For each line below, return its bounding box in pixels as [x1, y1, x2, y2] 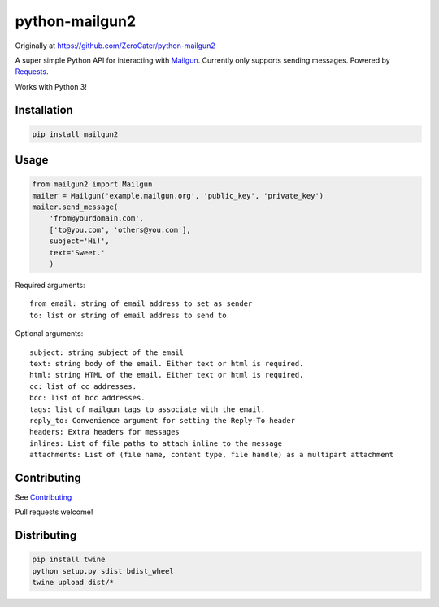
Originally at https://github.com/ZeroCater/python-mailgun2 [15, 41, 215, 50]
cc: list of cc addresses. [29, 382, 137, 391]
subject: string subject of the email [29, 347, 185, 357]
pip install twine [32, 555, 106, 565]
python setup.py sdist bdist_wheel [32, 566, 174, 575]
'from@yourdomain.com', [49, 214, 144, 223]
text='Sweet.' [49, 248, 106, 257]
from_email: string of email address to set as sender [29, 299, 253, 308]
